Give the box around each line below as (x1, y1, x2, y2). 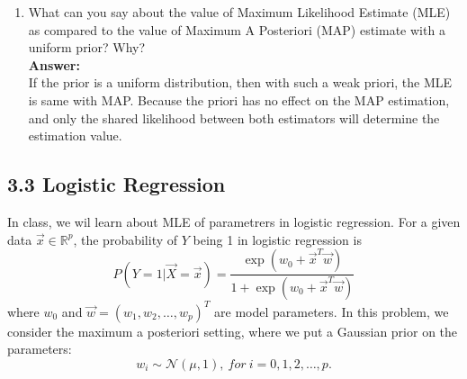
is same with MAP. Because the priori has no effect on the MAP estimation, (28, 90, 450, 109)
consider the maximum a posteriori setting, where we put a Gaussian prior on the (7, 321, 458, 340)
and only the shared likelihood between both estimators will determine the (28, 108, 440, 127)
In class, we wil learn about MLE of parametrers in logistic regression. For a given (7, 212, 461, 230)
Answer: (28, 55, 80, 74)
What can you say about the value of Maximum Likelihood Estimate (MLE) (28, 3, 451, 21)
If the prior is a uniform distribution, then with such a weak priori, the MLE (28, 73, 453, 92)
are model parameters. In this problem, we (214, 302, 449, 320)
